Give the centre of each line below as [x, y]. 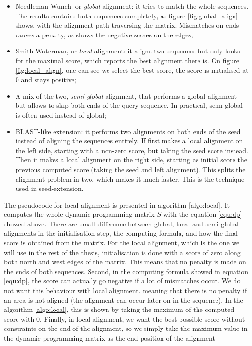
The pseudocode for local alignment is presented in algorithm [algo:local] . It [117, 204]
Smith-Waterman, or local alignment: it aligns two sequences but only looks [128, 51]
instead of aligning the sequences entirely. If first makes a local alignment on [129, 141]
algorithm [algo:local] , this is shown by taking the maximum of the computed [119, 309]
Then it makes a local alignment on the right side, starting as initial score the [131, 160]
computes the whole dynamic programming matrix [79, 214]
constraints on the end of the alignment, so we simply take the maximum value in [126, 328]
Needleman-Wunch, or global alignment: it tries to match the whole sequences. [132, 6]
